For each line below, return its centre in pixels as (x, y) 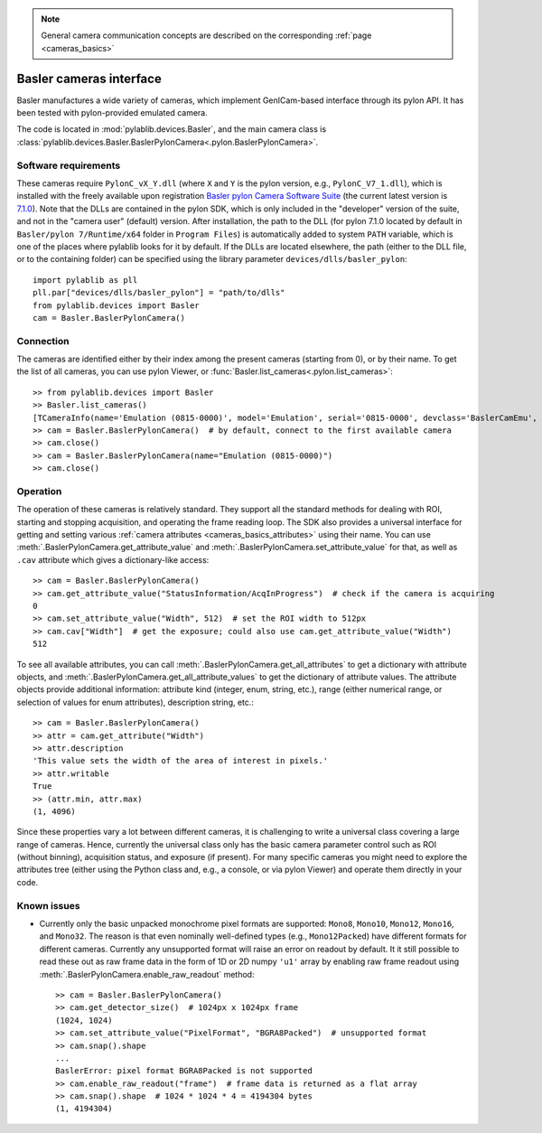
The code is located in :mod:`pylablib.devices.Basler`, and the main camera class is (172, 129)
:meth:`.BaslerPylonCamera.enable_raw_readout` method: (147, 974)
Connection (43, 341)
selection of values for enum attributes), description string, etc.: (135, 702)
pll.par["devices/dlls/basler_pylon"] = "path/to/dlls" (159, 293)
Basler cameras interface (89, 78)
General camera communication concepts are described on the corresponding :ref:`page (206, 35)
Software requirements (69, 165)
